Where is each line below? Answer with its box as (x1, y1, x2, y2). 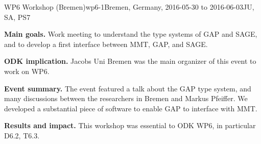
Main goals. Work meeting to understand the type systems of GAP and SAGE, (4, 29, 257, 39)
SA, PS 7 (4, 11, 31, 22)
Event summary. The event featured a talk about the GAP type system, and (4, 83, 251, 93)
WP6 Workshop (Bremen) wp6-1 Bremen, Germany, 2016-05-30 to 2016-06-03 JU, (4, 2, 254, 12)
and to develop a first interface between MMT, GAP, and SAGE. (4, 38, 208, 49)
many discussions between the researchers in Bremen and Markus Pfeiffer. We (4, 93, 248, 104)
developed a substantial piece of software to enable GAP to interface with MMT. (4, 103, 257, 113)
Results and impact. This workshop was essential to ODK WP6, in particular (4, 120, 256, 131)
